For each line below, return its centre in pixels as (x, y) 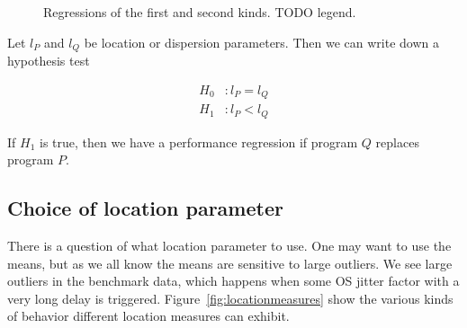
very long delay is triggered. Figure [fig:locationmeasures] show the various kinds (230, 298)
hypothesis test (49, 61)
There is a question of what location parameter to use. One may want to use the (229, 245)
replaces (397, 142)
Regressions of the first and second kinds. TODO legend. (200, 12)
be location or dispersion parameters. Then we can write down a (261, 42)
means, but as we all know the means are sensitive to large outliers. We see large (230, 263)
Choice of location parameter (145, 208)
